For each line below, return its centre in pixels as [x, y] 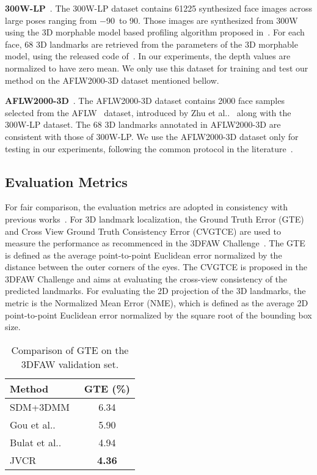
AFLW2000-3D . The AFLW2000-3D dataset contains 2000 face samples [145, 101]
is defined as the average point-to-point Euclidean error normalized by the [144, 255]
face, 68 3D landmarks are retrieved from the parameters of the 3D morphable [151, 44]
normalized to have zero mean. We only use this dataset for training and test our [157, 68]
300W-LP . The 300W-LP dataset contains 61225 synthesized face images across [158, 8]
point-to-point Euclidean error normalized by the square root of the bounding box [158, 315]
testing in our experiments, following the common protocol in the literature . [149, 148]
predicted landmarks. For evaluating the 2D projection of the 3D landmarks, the [155, 291]
